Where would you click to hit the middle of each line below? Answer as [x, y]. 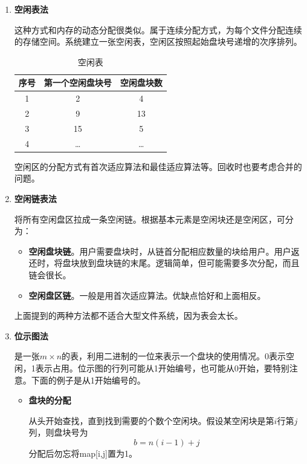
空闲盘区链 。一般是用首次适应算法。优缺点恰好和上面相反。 [147, 295]
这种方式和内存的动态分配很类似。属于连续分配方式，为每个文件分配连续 [158, 29]
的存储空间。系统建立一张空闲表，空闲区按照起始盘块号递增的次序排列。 [158, 41]
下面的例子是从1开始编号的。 [88, 380]
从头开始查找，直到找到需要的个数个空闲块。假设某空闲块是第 [151, 420]
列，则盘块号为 [58, 432]
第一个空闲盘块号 [78, 83]
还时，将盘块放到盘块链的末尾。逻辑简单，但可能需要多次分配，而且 [164, 263]
